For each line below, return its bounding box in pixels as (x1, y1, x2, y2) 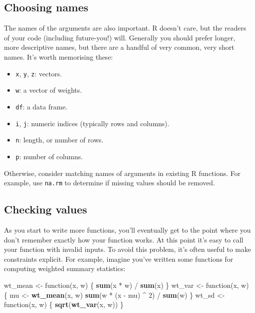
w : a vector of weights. (15, 85, 82, 95)
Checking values (4, 202, 87, 217)
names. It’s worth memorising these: (4, 51, 113, 62)
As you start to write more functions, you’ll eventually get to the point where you (4, 224, 251, 235)
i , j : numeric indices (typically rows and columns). (15, 118, 169, 128)
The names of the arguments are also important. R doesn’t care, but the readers (4, 23, 246, 33)
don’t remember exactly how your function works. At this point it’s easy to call (4, 234, 244, 244)
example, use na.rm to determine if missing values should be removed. (4, 177, 215, 188)
